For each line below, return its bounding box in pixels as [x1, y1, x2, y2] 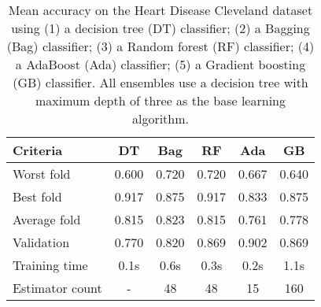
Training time [13, 256, 88, 274]
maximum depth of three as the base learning [35, 91, 286, 109]
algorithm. [131, 109, 190, 128]
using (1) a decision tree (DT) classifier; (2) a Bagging [11, 19, 310, 37]
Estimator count [13, 279, 102, 297]
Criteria [13, 141, 63, 159]
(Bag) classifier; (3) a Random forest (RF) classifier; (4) [6, 37, 315, 55]
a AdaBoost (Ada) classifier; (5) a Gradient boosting [15, 55, 306, 73]
